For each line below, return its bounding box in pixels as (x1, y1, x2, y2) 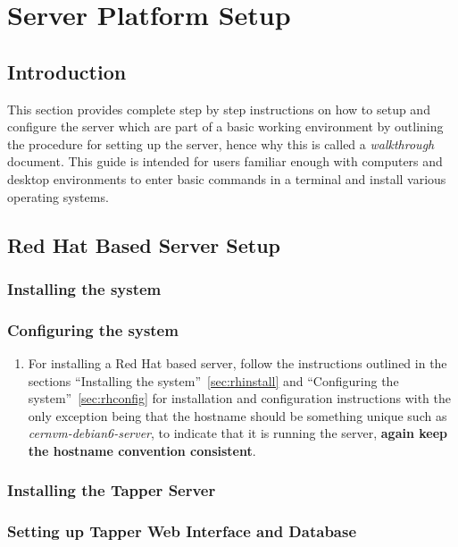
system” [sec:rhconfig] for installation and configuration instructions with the (28, 389, 451, 408)
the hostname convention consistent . (28, 441, 256, 459)
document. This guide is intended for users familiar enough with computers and (7, 152, 443, 171)
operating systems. (7, 187, 109, 206)
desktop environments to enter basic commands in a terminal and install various (7, 169, 446, 188)
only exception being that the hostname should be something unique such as (28, 406, 447, 425)
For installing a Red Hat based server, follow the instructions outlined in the (28, 353, 447, 372)
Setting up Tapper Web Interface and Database (7, 520, 357, 543)
